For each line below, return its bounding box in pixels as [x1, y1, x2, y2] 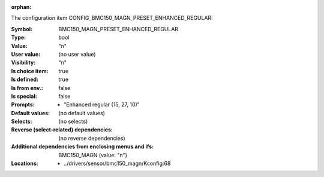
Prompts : [11, 101, 35, 108]
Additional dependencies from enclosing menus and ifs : [11, 143, 154, 150]
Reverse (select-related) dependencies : [11, 126, 113, 133]
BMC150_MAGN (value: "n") [58, 151, 127, 158]
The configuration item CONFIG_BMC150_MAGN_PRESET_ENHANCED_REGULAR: [11, 14, 213, 22]
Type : [11, 34, 26, 41]
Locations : [11, 160, 38, 167]
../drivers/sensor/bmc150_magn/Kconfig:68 [64, 160, 171, 167]
